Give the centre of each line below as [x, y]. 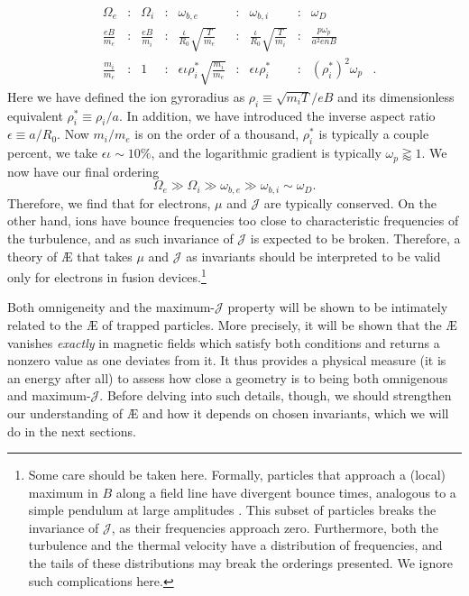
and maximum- [49, 395]
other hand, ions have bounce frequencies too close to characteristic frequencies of [233, 220]
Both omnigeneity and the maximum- [111, 307]
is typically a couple [374, 134]
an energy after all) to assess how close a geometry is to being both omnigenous [228, 377]
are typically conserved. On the [350, 202]
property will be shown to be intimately [338, 307]
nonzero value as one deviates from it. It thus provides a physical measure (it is [227, 360]
